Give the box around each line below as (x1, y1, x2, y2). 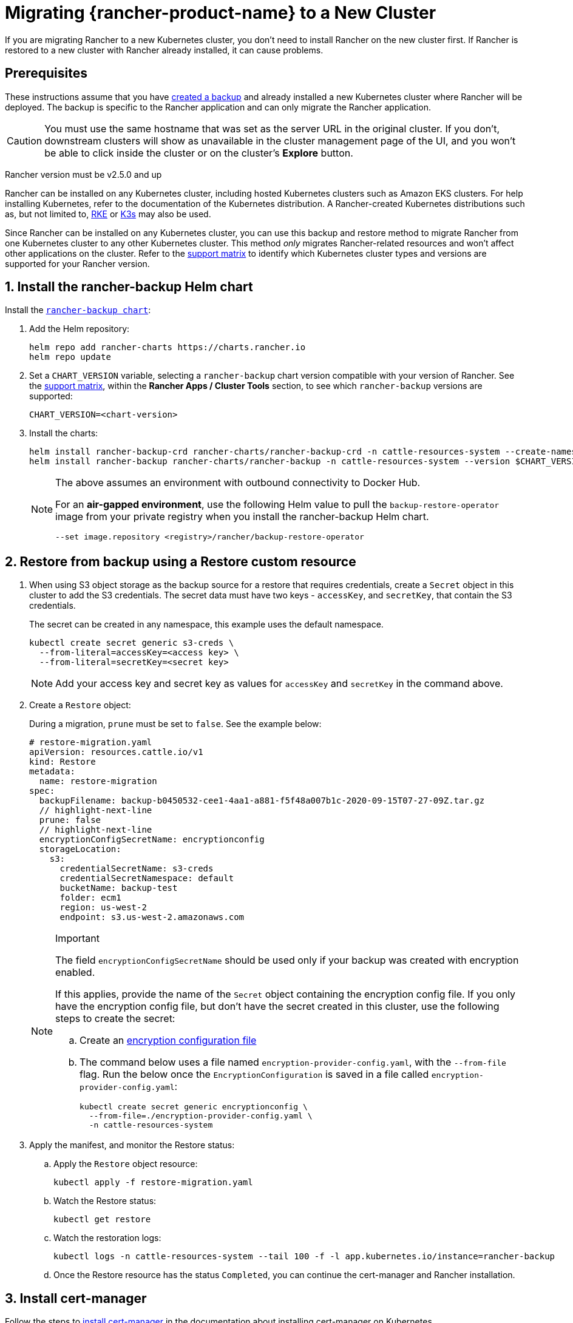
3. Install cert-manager (5, 1290, 147, 1306)
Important (55, 932, 100, 945)
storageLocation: (39, 844, 121, 854)
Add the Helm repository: (29, 323, 130, 334)
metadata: (29, 766, 75, 777)
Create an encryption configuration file (80, 1034, 257, 1047)
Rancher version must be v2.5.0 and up (5, 169, 162, 180)
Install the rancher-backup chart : (5, 305, 151, 316)
